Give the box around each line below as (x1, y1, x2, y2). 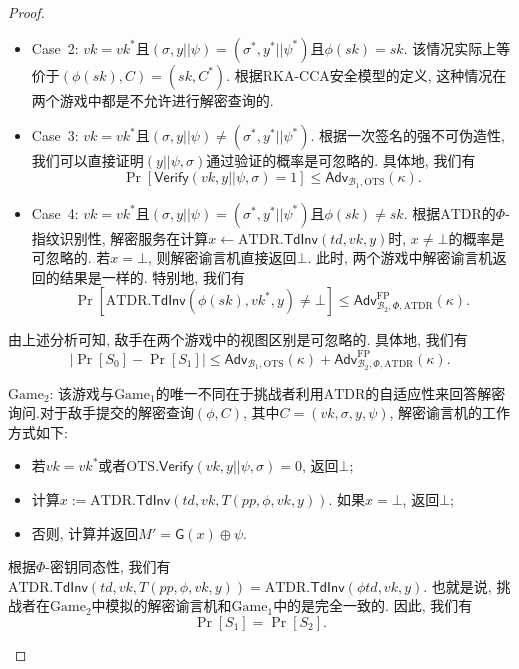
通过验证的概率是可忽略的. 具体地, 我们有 (206, 150, 476, 171)
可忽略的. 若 (31, 247, 111, 268)
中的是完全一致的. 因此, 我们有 (273, 595, 473, 616)
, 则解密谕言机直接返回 (147, 247, 297, 268)
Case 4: (31, 202, 79, 223)
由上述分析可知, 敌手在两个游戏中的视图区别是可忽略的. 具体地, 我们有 (8, 329, 468, 350)
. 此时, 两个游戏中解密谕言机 (307, 247, 493, 268)
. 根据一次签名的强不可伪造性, (310, 125, 505, 146)
